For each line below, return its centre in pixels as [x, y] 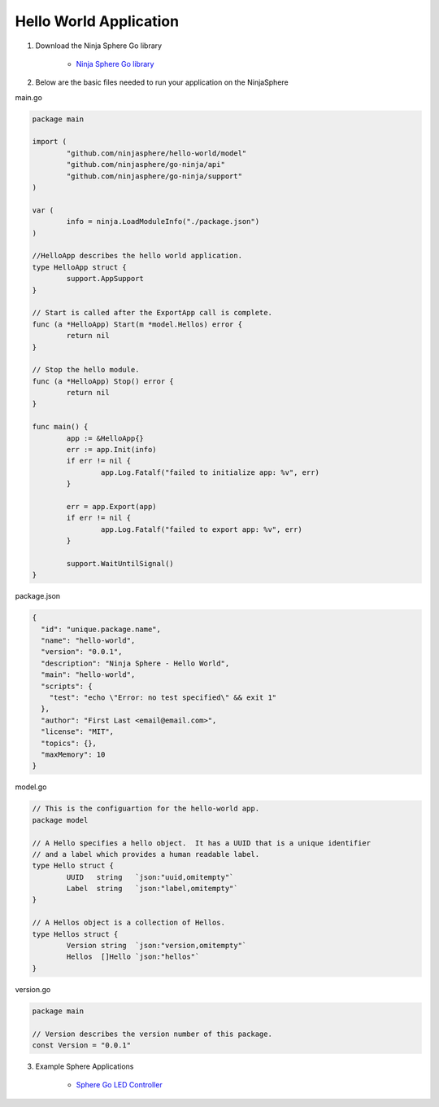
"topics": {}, [69, 743]
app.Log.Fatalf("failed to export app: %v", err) [201, 529]
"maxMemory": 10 [73, 754]
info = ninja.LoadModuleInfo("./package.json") [163, 222]
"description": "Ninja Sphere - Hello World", [135, 663]
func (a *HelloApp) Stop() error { [103, 381]
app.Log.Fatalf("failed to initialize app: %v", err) [210, 472]
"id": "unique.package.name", [101, 629]
